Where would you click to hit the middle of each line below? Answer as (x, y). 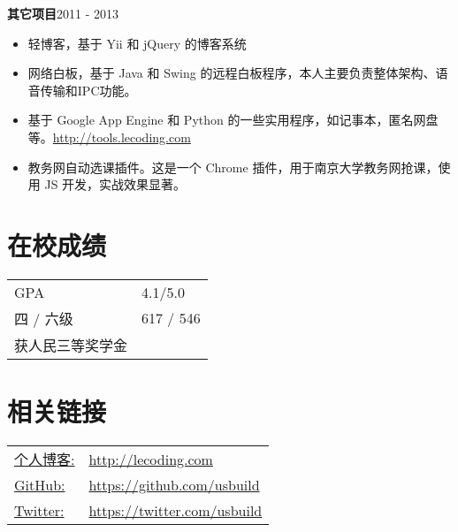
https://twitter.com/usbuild (176, 510)
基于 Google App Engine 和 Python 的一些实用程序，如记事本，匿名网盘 (233, 120)
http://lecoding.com (151, 459)
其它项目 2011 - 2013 (63, 13)
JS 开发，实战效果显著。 (115, 184)
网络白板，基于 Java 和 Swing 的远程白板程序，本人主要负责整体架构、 (232, 73)
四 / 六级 (44, 318)
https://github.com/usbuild (174, 485)
